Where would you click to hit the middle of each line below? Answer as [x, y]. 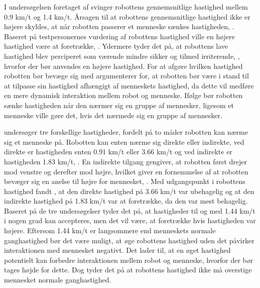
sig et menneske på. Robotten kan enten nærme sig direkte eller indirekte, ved [124, 141]
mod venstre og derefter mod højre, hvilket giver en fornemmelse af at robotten [126, 171]
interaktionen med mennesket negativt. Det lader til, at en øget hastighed [117, 250]
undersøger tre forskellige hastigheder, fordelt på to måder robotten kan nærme [126, 132]
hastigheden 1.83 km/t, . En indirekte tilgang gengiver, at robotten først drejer [126, 161]
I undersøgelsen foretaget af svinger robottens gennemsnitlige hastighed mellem [126, 7]
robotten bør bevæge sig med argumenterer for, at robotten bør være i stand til [126, 76]
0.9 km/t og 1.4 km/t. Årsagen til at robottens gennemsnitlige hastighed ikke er [127, 16]
